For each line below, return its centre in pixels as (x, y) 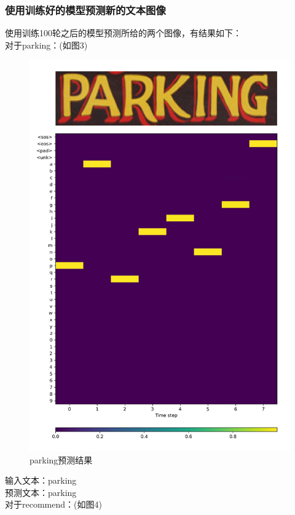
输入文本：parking (41, 480)
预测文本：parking (41, 492)
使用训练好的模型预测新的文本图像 (85, 10)
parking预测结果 (61, 459)
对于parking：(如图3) (46, 45)
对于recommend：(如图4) (53, 504)
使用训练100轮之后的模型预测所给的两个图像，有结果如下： (123, 33)
